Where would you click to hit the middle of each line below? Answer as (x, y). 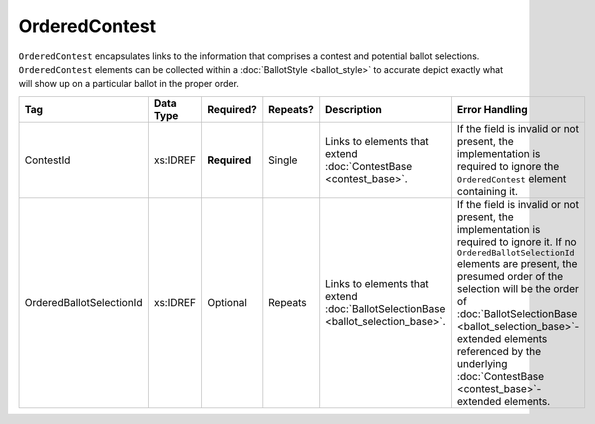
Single (283, 160)
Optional (226, 303)
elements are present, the (517, 263)
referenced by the (499, 351)
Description (353, 109)
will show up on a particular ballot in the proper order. (129, 84)
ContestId (47, 160)
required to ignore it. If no (516, 242)
